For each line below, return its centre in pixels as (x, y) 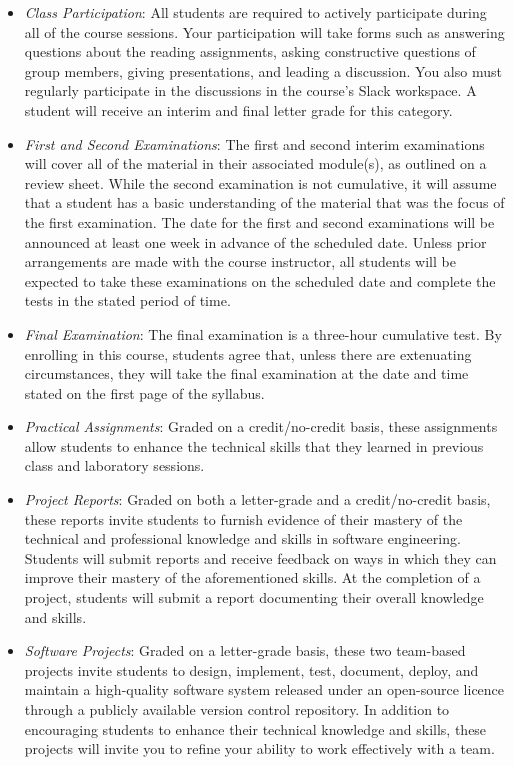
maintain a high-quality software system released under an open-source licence (264, 689)
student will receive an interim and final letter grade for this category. (238, 109)
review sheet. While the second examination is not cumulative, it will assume (260, 182)
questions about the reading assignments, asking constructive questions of (250, 51)
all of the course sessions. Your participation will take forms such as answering (264, 31)
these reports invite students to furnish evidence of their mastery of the (243, 518)
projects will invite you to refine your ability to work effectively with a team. (259, 748)
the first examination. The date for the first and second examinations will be (259, 221)
